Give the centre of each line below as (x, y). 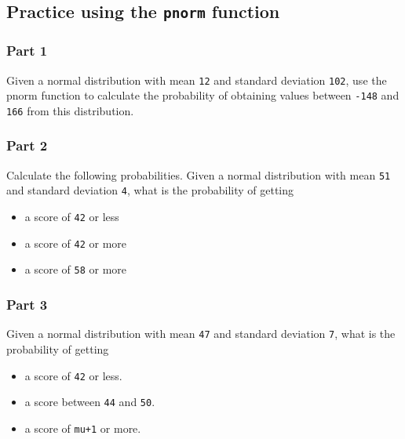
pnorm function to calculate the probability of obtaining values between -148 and (203, 95)
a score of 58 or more (76, 269)
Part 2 (27, 145)
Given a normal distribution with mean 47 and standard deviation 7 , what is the (201, 334)
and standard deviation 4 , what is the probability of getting (150, 190)
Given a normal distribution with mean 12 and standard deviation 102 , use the (197, 80)
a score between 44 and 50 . (90, 402)
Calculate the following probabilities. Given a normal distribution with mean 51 (199, 174)
